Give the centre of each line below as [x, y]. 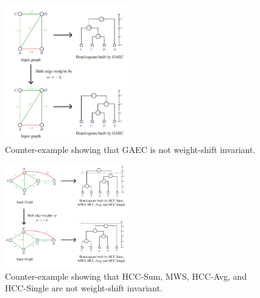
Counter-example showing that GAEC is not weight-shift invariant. [130, 150]
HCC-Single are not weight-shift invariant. [84, 288]
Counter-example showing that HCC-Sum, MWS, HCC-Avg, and [126, 276]
